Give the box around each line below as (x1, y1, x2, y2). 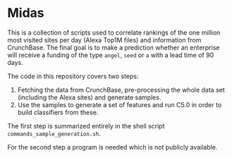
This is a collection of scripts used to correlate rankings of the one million (7, 28, 221, 37)
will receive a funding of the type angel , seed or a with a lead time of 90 (7, 51, 214, 59)
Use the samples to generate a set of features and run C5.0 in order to (17, 100, 222, 109)
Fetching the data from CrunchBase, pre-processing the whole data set (17, 85, 226, 94)
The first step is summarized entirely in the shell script (7, 121, 165, 130)
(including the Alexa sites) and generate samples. (17, 93, 161, 102)
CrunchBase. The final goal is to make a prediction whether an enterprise (7, 43, 220, 51)
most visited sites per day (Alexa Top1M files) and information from (7, 35, 202, 44)
